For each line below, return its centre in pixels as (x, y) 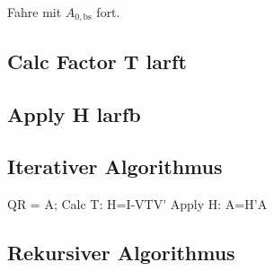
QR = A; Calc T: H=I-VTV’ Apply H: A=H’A (137, 204)
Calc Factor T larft (97, 61)
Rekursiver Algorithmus (121, 253)
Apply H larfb (74, 114)
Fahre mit (35, 12)
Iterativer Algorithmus (115, 166)
